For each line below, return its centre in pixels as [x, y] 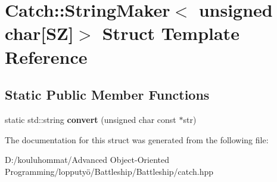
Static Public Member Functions [107, 95]
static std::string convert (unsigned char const [91, 119]
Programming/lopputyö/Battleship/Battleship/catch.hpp [109, 171]
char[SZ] [39, 33]
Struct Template [171, 33]
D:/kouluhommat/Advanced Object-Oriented [87, 160]
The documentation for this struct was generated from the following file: [137, 139]
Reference [46, 56]
